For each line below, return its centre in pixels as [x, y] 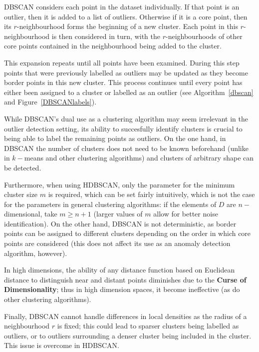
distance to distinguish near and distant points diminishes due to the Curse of [125, 279]
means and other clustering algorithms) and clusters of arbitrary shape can [139, 158]
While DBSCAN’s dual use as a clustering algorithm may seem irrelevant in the [126, 118]
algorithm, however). [36, 253]
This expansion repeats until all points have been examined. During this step [122, 62]
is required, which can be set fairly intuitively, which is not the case [151, 194]
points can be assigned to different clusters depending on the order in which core [128, 233]
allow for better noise [186, 214]
